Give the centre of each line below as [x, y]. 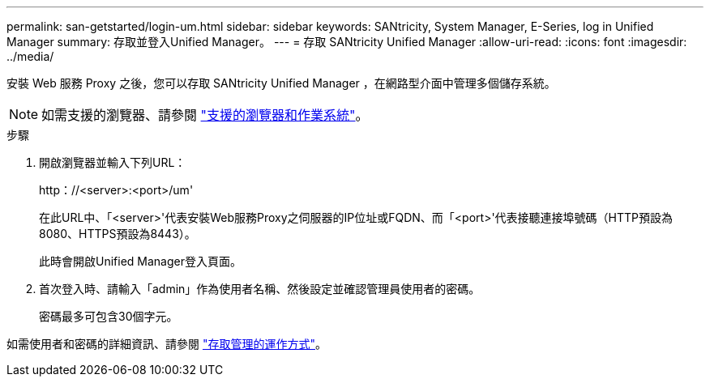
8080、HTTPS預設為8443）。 [118, 234]
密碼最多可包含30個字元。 [109, 316]
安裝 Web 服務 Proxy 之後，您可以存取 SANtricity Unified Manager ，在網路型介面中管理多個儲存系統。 [281, 83]
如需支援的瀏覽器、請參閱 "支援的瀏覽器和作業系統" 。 [205, 115]
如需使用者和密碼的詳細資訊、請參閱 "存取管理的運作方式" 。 [167, 344]
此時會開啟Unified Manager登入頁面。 [140, 261]
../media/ [30, 56]
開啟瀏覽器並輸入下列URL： [113, 162]
